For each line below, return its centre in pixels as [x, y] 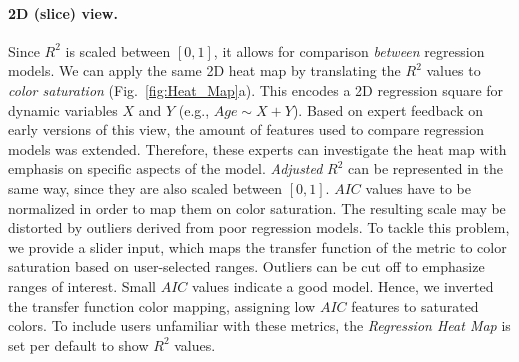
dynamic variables [63, 109]
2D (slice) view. [63, 12]
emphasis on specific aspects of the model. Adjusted [165, 168]
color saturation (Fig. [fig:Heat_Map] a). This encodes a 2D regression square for [256, 89]
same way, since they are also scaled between [145, 187]
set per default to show [78, 344]
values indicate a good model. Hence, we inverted [343, 285]
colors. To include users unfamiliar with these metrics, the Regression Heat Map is [259, 325]
